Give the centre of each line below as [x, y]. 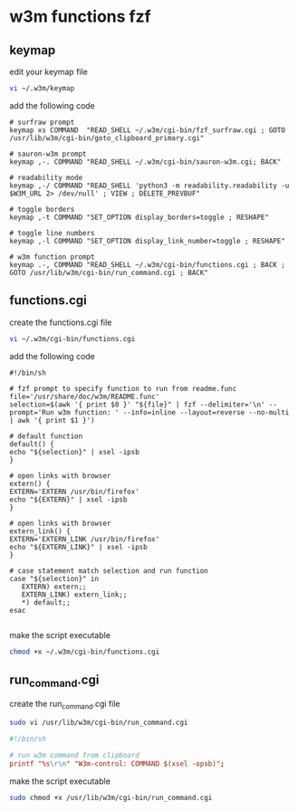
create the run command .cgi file [65, 705]
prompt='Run [32, 412]
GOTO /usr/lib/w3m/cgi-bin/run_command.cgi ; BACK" [109, 272]
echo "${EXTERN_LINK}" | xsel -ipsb [78, 547]
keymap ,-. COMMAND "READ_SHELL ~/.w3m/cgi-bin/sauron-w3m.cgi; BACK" [145, 162]
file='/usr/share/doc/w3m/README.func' [85, 396]
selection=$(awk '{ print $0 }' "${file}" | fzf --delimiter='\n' [137, 405]
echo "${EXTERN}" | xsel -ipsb [68, 500]
